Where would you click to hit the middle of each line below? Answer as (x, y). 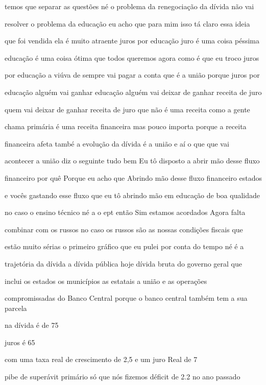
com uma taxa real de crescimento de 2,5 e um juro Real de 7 (101, 359)
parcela (16, 308)
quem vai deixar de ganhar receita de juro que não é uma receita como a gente (127, 109)
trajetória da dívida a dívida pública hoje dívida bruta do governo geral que (124, 263)
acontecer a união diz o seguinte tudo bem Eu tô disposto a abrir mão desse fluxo (132, 161)
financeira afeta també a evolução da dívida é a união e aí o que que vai (117, 143)
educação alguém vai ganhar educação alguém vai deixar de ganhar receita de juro (133, 92)
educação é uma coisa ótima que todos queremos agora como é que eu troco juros (132, 57)
